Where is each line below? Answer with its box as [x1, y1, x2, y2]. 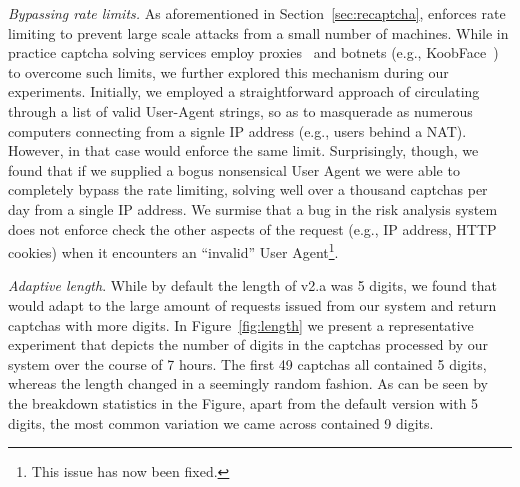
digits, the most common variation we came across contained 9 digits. [8, 412, 434, 433]
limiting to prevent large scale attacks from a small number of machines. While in [8, 22, 509, 43]
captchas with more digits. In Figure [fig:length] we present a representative [8, 314, 474, 335]
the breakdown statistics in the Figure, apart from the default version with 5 [8, 392, 479, 413]
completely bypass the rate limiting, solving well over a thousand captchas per [8, 179, 488, 200]
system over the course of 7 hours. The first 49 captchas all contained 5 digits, [8, 353, 487, 374]
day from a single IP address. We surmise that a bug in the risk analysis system [8, 198, 498, 219]
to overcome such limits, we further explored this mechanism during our [8, 61, 449, 82]
